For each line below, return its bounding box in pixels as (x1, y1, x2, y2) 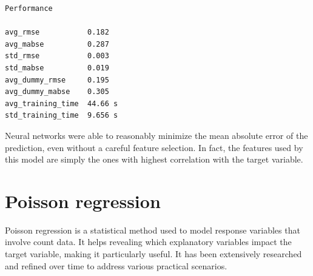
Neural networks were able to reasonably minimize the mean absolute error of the (5, 129, 308, 141)
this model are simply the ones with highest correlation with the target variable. (5, 153, 303, 166)
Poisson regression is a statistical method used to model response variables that (5, 223, 300, 236)
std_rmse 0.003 (5, 52, 109, 61)
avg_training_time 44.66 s (5, 99, 118, 108)
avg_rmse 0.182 (5, 28, 109, 37)
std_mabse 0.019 (5, 63, 109, 72)
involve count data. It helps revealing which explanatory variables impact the (5, 235, 292, 248)
